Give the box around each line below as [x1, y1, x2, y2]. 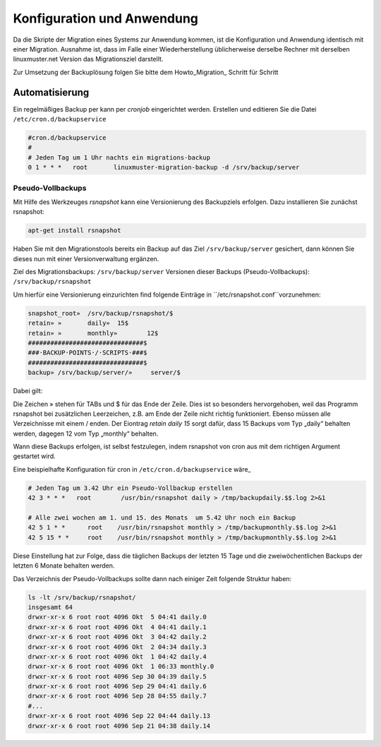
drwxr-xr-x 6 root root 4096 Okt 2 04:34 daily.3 [28, 643, 207, 651]
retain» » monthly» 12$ [28, 329, 159, 337]
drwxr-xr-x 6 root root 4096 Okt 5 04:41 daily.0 [28, 613, 207, 621]
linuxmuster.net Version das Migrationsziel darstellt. [13, 55, 164, 64]
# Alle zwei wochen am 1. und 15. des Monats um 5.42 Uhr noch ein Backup [28, 514, 296, 522]
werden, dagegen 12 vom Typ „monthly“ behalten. [13, 429, 159, 438]
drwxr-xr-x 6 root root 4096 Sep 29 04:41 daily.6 [28, 682, 207, 691]
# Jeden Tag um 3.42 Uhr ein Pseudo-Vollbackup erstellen [28, 484, 233, 492]
